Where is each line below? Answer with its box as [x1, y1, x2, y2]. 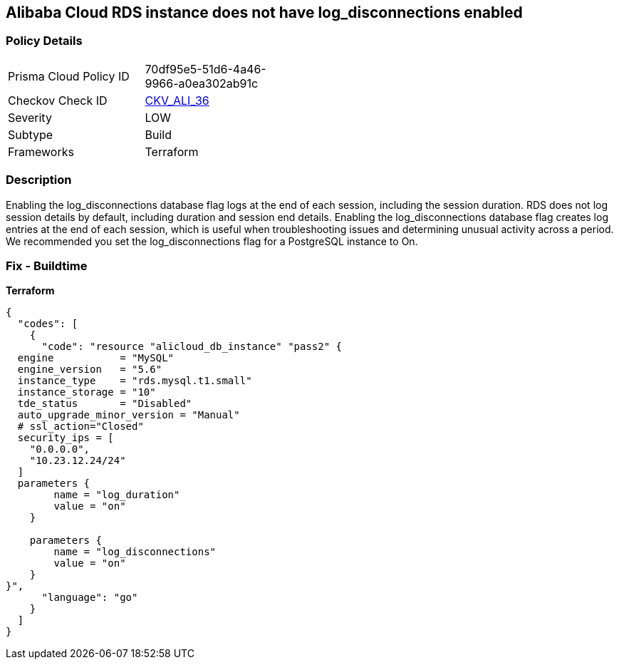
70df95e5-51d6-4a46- [145, 61, 266, 76]
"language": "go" [41, 592, 138, 604]
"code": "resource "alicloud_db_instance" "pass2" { [41, 341, 343, 353]
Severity [8, 110, 52, 125]
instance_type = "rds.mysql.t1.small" [17, 375, 252, 387]
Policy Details [6, 33, 83, 48]
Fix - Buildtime [6, 258, 88, 273]
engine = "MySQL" [17, 352, 175, 364]
